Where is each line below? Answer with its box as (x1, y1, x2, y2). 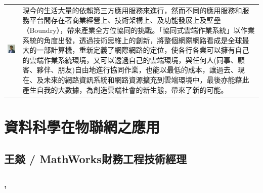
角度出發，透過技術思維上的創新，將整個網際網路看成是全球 (43, 34, 242, 45)
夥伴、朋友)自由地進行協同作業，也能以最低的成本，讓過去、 (36, 64, 238, 75)
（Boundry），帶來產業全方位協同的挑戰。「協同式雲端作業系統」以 (22, 24, 241, 35)
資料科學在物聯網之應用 (4, 116, 160, 137)
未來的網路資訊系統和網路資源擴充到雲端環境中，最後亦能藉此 (43, 74, 249, 85)
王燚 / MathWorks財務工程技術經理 (4, 151, 187, 167)
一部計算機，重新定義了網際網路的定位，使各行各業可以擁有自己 (36, 45, 249, 55)
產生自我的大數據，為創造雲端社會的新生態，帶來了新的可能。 (22, 84, 228, 95)
